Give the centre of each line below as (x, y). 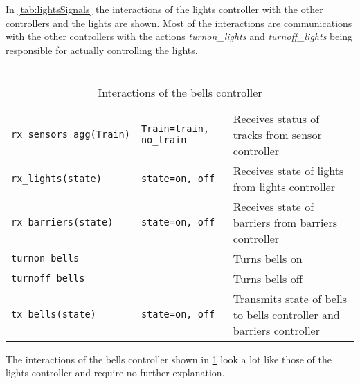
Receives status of (276, 118)
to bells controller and (286, 314)
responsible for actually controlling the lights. (102, 49)
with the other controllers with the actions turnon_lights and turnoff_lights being (179, 36)
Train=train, (175, 129)
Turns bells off (268, 278)
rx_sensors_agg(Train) (71, 135)
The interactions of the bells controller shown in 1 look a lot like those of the (169, 359)
